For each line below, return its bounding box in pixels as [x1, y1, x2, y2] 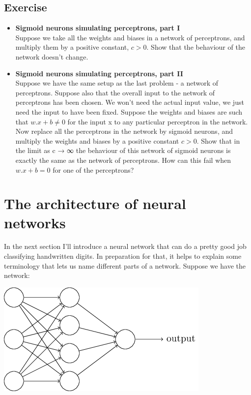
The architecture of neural [4, 193, 186, 213]
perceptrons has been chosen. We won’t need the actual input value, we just [15, 97, 244, 107]
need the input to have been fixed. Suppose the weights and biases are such [15, 106, 243, 117]
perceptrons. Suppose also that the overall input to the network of [15, 87, 215, 97]
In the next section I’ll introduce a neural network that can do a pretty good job [4, 241, 247, 251]
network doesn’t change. [15, 51, 88, 61]
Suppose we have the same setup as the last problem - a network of [15, 78, 219, 88]
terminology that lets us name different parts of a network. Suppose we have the [4, 260, 246, 271]
